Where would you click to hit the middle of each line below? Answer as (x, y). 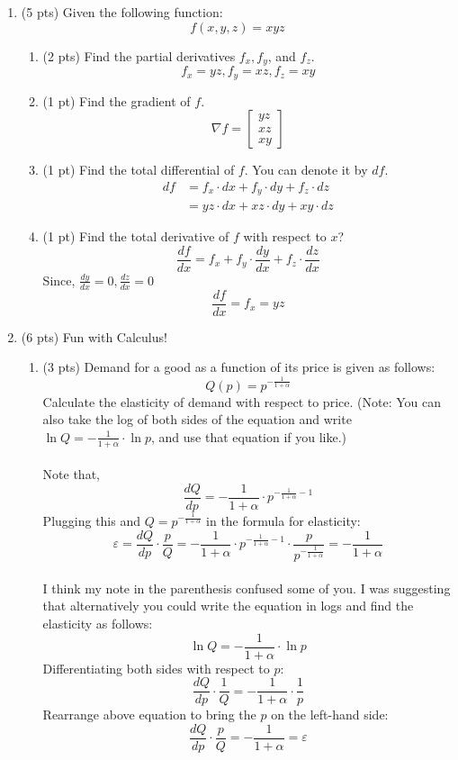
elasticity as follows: (98, 623)
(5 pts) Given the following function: (122, 12)
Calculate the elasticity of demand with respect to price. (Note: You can (242, 401)
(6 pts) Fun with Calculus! (94, 336)
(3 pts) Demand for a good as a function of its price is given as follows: (239, 367)
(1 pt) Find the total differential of (139, 170)
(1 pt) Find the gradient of (117, 100)
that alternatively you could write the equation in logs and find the (228, 606)
